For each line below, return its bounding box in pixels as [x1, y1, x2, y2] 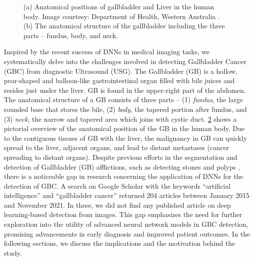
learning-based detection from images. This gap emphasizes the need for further [4, 209, 242, 219]
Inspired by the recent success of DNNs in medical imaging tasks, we [4, 46, 210, 57]
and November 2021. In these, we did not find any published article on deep [4, 199, 231, 210]
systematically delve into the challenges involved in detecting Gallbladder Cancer [4, 56, 247, 66]
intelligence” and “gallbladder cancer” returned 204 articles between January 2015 [4, 190, 250, 200]
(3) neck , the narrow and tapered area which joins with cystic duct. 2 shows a [4, 113, 237, 124]
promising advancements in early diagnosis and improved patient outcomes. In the [4, 228, 250, 239]
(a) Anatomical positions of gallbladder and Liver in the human [23, 1, 214, 11]
